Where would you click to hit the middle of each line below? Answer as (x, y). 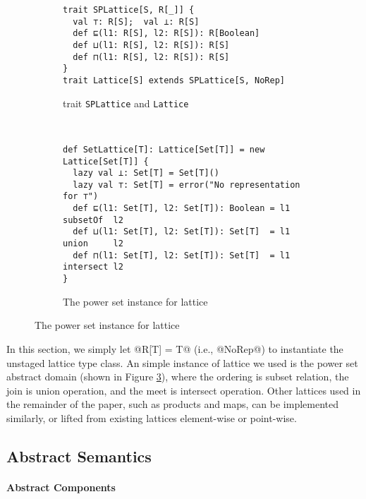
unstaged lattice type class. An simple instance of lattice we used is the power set (182, 362)
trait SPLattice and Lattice (126, 103)
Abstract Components (61, 487)
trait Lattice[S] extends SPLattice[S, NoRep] (174, 80)
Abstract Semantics (79, 456)
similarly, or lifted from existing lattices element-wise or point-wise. (152, 417)
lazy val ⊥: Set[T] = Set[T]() (146, 173)
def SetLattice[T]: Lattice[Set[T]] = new (164, 149)
